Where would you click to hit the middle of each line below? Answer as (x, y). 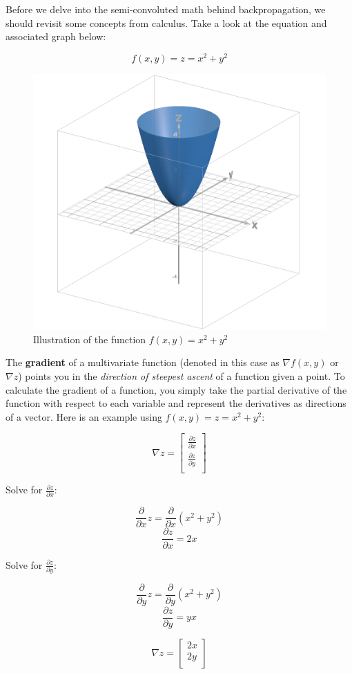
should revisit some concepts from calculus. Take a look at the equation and (166, 22)
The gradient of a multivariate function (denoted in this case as (143, 362)
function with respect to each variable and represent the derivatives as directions (176, 403)
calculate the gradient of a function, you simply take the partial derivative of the (176, 389)
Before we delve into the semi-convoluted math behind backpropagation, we (166, 9)
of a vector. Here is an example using (84, 416)
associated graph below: (56, 36)
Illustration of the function (90, 339)
